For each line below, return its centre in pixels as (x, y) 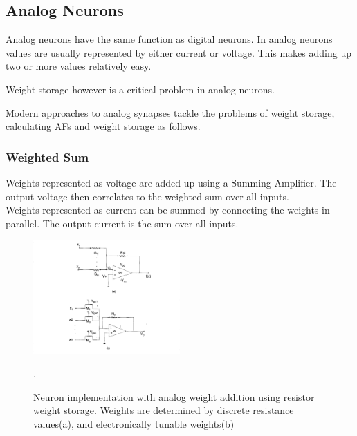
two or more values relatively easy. (79, 66)
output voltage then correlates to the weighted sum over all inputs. (147, 196)
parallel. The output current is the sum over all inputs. (122, 223)
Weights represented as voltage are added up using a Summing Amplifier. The (171, 182)
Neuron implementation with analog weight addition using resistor (174, 396)
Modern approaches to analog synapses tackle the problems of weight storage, (170, 112)
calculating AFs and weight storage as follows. (103, 126)
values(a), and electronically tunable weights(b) (134, 423)
